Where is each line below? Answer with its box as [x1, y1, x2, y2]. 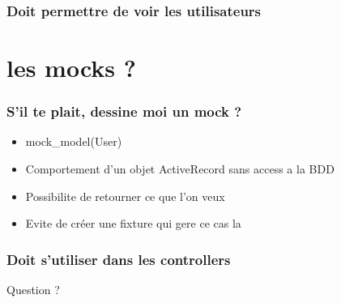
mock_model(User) [25, 133, 122, 150]
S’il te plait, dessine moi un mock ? [6, 101, 242, 122]
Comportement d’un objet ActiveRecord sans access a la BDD [25, 160, 335, 177]
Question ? [6, 281, 60, 298]
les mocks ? [6, 51, 136, 84]
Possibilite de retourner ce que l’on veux [25, 187, 225, 204]
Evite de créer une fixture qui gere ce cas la [25, 215, 241, 232]
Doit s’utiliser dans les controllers [6, 249, 231, 269]
